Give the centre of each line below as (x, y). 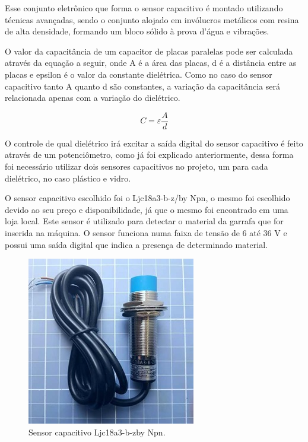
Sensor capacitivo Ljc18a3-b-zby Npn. (97, 432)
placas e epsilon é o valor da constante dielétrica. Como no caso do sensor (139, 74)
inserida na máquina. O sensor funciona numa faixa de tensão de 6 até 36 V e (146, 232)
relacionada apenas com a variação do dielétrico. (93, 98)
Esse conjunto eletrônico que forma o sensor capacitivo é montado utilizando (144, 8)
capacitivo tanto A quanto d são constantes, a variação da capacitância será (142, 86)
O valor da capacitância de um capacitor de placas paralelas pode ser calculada (149, 51)
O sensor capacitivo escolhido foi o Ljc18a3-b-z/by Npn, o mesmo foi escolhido (147, 198)
